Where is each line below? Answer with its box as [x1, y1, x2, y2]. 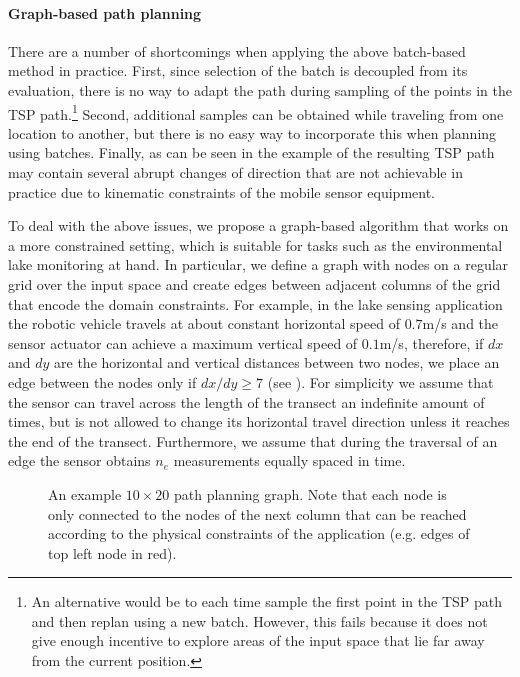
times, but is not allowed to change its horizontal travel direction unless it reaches [8, 411, 510, 432]
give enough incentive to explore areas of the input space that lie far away [31, 630, 485, 651]
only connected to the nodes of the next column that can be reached [48, 503, 467, 524]
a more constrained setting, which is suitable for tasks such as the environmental [8, 234, 503, 255]
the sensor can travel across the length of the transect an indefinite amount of [8, 391, 485, 412]
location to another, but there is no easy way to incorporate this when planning [8, 122, 497, 143]
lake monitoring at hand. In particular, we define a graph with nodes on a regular [8, 254, 509, 275]
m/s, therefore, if [379, 332, 484, 353]
